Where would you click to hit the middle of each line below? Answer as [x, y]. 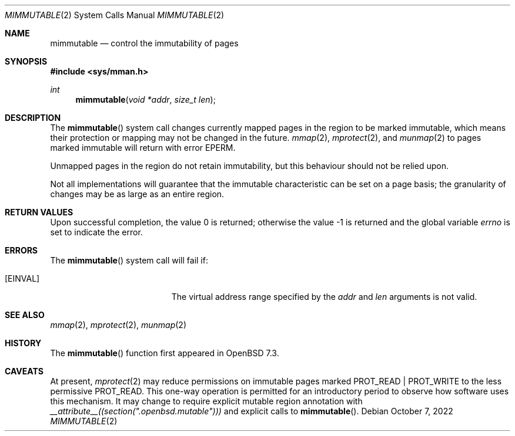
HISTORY [23, 343]
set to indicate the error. [96, 232]
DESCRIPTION [33, 118]
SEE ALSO [25, 315]
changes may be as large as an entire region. [137, 194]
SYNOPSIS [26, 61]
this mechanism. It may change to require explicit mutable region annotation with [206, 401]
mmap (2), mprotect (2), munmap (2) [118, 325]
